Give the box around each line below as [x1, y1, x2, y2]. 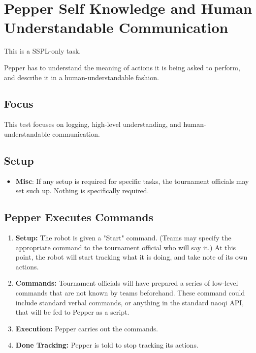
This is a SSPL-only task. [4, 46, 81, 56]
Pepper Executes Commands [4, 209, 154, 225]
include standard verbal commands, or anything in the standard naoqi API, [15, 297, 244, 307]
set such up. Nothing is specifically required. [15, 185, 149, 196]
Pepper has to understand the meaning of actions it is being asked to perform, [4, 62, 240, 72]
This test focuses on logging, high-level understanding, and [4, 119, 181, 129]
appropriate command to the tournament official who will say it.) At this [15, 242, 236, 252]
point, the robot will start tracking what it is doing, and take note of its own [15, 252, 248, 262]
